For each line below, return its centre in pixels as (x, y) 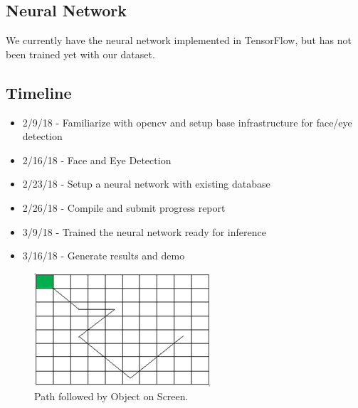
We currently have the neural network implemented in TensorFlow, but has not (179, 40)
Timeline (39, 92)
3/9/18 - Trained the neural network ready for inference (144, 231)
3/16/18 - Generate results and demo (104, 256)
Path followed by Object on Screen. (111, 396)
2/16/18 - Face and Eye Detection (97, 160)
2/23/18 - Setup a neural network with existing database (146, 184)
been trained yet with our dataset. (80, 54)
